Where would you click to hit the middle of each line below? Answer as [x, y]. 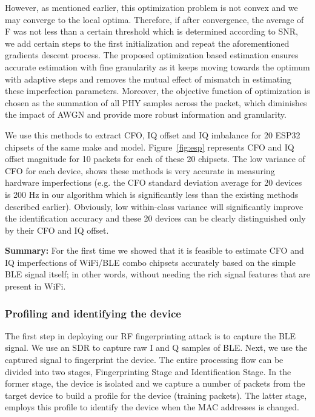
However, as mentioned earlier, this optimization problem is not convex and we [151, 7]
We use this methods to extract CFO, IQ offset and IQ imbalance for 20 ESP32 [153, 134]
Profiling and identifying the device [93, 313]
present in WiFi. [35, 286]
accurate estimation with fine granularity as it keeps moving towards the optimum [157, 66]
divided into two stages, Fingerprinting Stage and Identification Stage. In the [148, 371]
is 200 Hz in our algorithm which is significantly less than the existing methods [152, 194]
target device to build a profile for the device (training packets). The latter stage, [156, 395]
